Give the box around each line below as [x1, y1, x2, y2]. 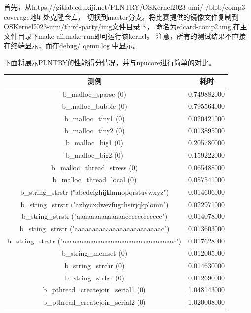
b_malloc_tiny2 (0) [64, 125, 125, 136]
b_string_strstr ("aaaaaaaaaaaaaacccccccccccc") [21, 211, 168, 221]
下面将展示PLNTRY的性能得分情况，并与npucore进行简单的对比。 [4, 57, 215, 67]
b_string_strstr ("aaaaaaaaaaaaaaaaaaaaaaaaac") [19, 223, 170, 234]
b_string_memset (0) [61, 247, 128, 258]
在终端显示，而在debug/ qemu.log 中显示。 [4, 40, 140, 51]
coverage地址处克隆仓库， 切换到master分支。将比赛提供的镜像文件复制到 [4, 11, 239, 22]
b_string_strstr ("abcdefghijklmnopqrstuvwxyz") [20, 186, 169, 197]
